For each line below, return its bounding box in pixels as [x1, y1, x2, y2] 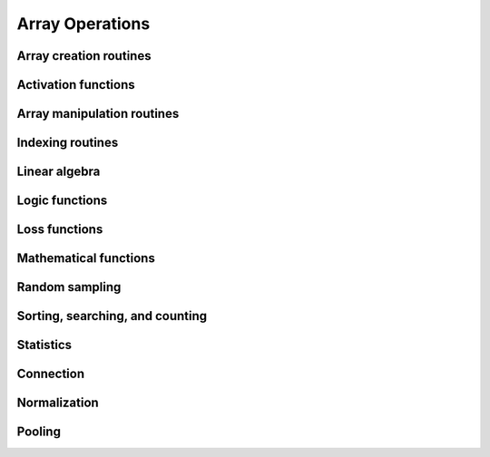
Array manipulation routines [16, 106, 180, 122]
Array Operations [16, 14, 151, 34]
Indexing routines [16, 135, 119, 151]
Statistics [16, 337, 73, 353]
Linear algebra [16, 164, 101, 180]
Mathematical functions [16, 250, 156, 267]
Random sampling [16, 279, 122, 295]
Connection [16, 366, 85, 382]
